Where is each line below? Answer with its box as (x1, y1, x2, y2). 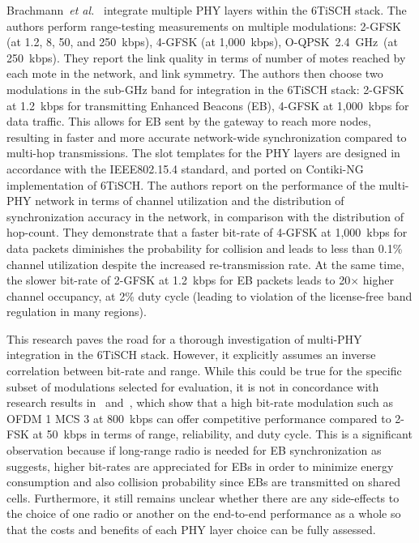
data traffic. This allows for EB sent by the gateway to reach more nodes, (6, 113, 371, 130)
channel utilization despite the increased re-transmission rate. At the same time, (6, 255, 404, 272)
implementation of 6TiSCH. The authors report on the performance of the (6, 176, 375, 193)
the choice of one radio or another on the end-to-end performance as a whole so (6, 505, 401, 522)
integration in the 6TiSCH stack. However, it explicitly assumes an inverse (6, 346, 376, 363)
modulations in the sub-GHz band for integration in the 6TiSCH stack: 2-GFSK (6, 80, 404, 97)
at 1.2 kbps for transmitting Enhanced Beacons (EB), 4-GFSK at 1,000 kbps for (6, 96, 409, 113)
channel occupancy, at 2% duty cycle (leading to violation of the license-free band (6, 287, 413, 304)
